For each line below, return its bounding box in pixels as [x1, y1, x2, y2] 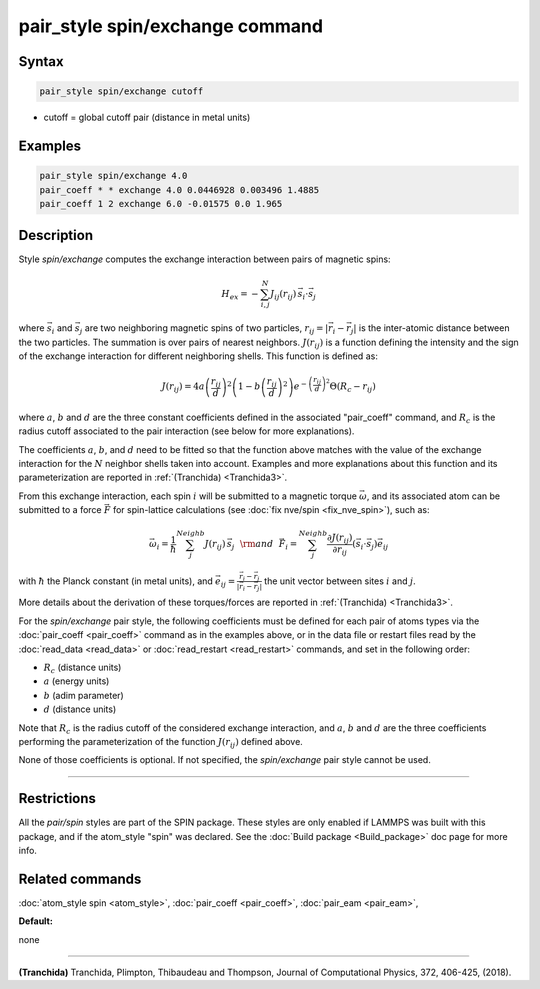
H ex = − [221, 288, 259, 302]
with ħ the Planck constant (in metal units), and [18, 575, 214, 587]
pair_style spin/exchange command [18, 15, 324, 37]
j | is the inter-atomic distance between [350, 322, 510, 337]
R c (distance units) [43, 661, 122, 675]
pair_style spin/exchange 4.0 [39, 170, 188, 182]
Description [18, 227, 94, 244]
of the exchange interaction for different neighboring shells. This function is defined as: [18, 350, 379, 362]
